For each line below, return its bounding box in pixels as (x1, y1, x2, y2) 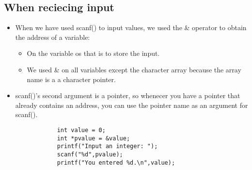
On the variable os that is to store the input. (27, 48, 160, 58)
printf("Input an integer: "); (57, 143, 158, 150)
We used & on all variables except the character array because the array (27, 64, 241, 74)
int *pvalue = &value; (57, 135, 130, 142)
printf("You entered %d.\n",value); (57, 159, 175, 166)
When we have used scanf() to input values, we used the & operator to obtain (15, 22, 247, 33)
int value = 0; (57, 126, 106, 134)
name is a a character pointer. (27, 74, 116, 84)
